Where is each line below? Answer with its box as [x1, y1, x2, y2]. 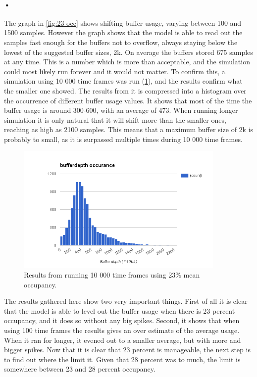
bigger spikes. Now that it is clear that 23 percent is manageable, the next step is [4, 344, 251, 355]
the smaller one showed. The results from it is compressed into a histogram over [4, 85, 247, 95]
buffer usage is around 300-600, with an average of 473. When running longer [4, 105, 238, 115]
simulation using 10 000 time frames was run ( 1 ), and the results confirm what [4, 76, 243, 86]
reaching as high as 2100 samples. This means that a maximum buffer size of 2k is [4, 124, 254, 135]
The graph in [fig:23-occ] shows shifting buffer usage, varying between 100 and [4, 17, 242, 28]
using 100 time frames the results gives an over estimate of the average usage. [4, 325, 240, 335]
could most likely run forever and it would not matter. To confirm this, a [4, 66, 225, 76]
